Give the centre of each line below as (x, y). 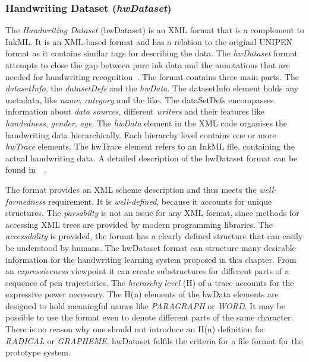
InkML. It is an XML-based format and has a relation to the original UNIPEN (149, 41)
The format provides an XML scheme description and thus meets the (131, 189)
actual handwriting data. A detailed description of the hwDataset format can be (152, 158)
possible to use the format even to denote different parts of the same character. (149, 317)
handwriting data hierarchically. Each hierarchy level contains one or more (141, 134)
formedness (26, 201)
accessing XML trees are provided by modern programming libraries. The (139, 224)
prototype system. (38, 352)
